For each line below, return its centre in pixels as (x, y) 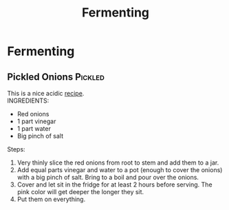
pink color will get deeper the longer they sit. (80, 192)
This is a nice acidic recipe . (46, 93)
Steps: (16, 149)
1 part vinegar (36, 121)
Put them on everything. (51, 199)
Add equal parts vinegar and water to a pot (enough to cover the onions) (120, 170)
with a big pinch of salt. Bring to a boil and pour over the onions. (108, 177)
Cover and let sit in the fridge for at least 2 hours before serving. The (115, 185)
